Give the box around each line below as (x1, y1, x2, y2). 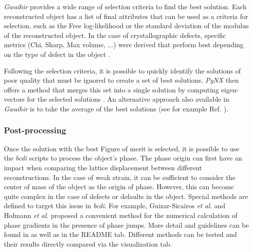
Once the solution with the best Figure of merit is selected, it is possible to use (4, 143, 239, 153)
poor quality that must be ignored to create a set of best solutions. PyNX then (4, 75, 239, 85)
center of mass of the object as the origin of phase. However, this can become (4, 181, 234, 192)
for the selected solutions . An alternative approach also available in (27, 94, 229, 104)
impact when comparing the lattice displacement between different (4, 162, 202, 172)
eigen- (221, 84, 239, 94)
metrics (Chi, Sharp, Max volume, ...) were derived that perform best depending (4, 39, 244, 50)
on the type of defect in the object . (4, 49, 110, 59)
